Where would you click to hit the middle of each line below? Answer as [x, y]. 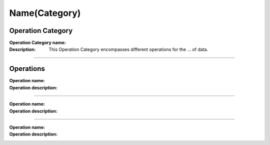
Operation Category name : [37, 43]
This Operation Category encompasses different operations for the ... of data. [128, 49]
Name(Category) [45, 13]
